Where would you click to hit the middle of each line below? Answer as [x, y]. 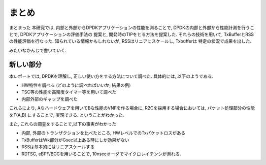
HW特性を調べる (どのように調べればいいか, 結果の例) [76, 85]
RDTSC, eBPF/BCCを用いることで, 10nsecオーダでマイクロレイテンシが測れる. [101, 154]
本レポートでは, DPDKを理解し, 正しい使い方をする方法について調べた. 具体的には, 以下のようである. [111, 76]
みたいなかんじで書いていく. [38, 50]
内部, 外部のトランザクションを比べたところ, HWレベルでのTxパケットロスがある [103, 133]
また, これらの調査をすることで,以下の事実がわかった [63, 124]
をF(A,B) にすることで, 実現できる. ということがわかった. [66, 115]
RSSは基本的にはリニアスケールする [58, 147]
